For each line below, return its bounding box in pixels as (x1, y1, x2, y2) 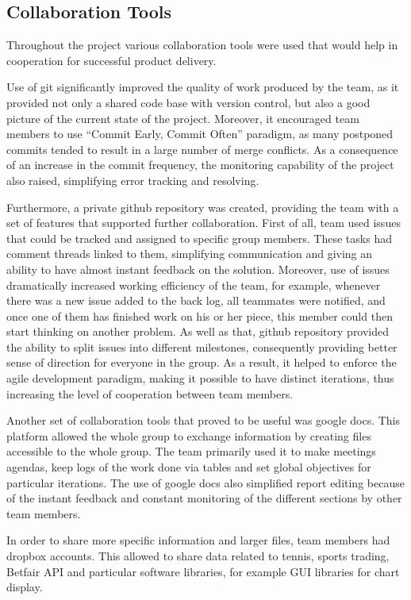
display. (6, 579, 43, 595)
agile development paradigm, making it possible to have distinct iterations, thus (6, 370, 394, 387)
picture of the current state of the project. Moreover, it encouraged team (6, 110, 359, 126)
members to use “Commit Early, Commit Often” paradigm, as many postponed (6, 125, 394, 142)
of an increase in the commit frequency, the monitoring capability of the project (6, 156, 394, 173)
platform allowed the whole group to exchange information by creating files (6, 427, 371, 444)
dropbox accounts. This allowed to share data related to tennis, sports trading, (6, 548, 390, 564)
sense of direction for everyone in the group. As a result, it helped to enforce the (6, 354, 397, 371)
